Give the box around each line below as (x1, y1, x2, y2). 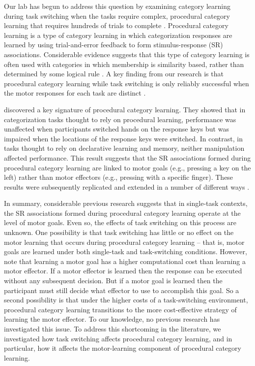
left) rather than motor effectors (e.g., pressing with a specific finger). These (4, 172, 233, 182)
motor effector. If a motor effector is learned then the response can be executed (4, 266, 242, 276)
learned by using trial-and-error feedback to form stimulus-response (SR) (4, 39, 223, 50)
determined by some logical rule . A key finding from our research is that (4, 68, 224, 79)
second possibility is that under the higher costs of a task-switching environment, (4, 295, 248, 305)
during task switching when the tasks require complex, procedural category (4, 10, 230, 21)
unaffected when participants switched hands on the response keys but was (4, 124, 229, 134)
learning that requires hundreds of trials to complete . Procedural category (4, 20, 228, 31)
